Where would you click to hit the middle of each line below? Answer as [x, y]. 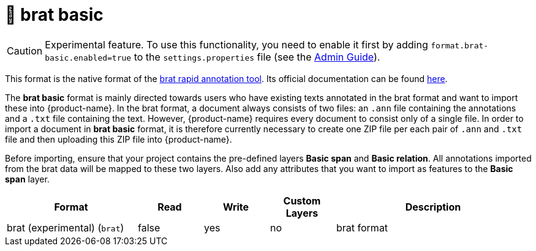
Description [433, 207]
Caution [25, 51]
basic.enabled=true [88, 58]
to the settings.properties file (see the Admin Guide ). [257, 57]
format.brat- [460, 45]
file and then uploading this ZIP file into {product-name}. [119, 139]
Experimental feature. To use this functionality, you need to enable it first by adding [236, 44]
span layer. [27, 179]
